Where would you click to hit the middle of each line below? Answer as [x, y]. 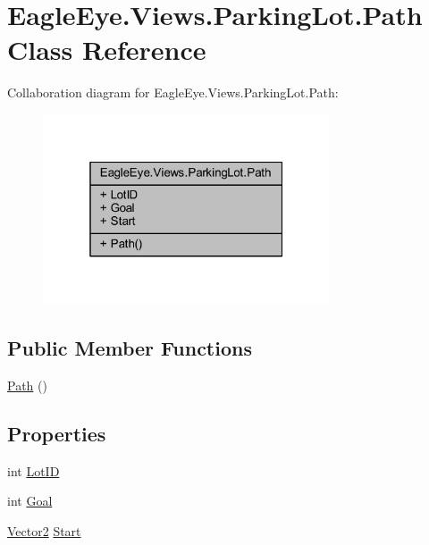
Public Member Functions [130, 348]
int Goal [30, 501]
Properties [57, 434]
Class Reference [107, 50]
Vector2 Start [44, 531]
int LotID [34, 470]
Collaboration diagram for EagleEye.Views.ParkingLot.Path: [173, 92]
